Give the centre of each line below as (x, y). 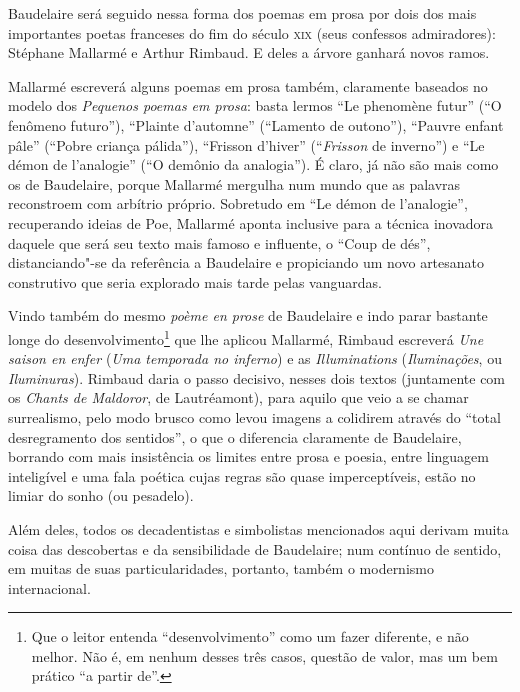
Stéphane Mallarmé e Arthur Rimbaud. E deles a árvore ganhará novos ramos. (249, 52)
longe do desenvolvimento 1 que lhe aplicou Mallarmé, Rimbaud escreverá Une (246, 337)
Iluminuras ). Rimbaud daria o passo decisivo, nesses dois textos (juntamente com (257, 377)
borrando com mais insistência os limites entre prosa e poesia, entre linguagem (248, 456)
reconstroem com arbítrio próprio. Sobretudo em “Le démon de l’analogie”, (238, 203)
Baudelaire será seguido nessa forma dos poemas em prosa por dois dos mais (242, 13)
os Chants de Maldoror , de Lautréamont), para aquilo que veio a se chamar (238, 397)
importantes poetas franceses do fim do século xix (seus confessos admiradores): (252, 32)
